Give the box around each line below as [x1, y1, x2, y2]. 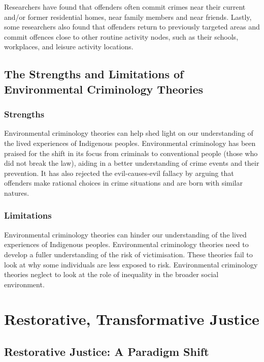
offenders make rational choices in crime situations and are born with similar [4, 177, 243, 188]
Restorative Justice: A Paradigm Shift [4, 344, 209, 359]
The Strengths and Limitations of [4, 66, 184, 82]
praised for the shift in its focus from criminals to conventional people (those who [4, 147, 258, 158]
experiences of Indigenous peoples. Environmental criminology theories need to [4, 239, 249, 250]
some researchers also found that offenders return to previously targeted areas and [4, 21, 260, 32]
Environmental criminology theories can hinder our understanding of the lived [4, 229, 247, 239]
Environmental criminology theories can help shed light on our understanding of [4, 128, 253, 138]
